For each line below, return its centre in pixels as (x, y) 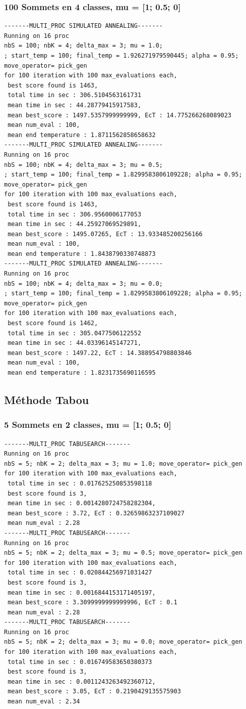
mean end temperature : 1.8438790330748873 (82, 254)
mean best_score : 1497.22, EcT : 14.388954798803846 (100, 353)
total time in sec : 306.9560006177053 (75, 214)
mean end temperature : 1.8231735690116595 (82, 373)
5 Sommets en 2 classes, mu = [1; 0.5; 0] (88, 425)
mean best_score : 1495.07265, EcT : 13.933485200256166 (105, 234)
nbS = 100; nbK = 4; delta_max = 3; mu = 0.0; (83, 283)
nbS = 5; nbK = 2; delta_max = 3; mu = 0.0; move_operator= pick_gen (123, 642)
